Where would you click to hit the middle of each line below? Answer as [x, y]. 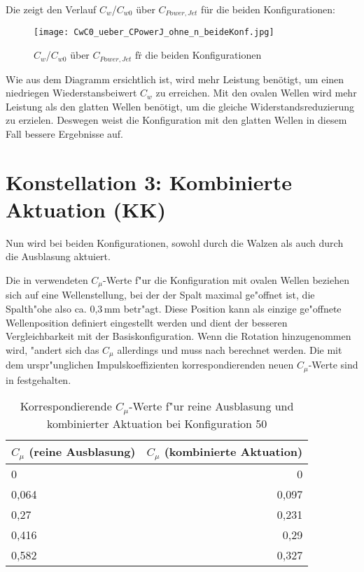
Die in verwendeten [47, 280]
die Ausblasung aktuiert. [58, 256]
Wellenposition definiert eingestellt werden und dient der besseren [147, 322]
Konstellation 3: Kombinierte [149, 181]
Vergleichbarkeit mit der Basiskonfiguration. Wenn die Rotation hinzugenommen [178, 336]
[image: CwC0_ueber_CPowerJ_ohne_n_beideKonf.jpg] [154, 33]
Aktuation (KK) [86, 209]
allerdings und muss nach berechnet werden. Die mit [230, 349]
